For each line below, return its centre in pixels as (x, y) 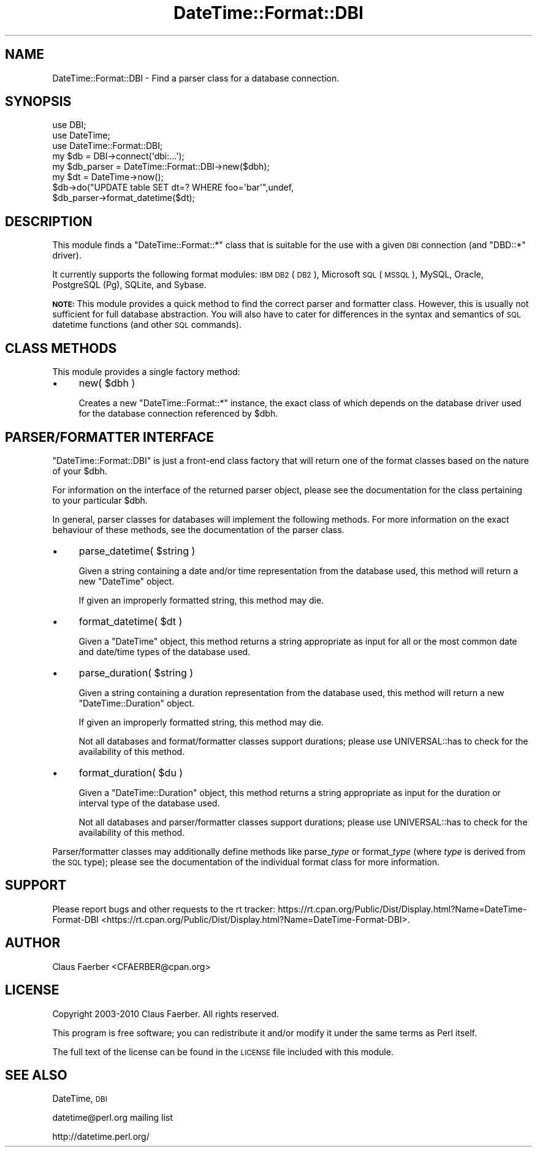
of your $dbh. (80, 471)
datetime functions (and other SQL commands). (147, 325)
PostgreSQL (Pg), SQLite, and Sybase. (129, 285)
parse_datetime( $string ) (137, 551)
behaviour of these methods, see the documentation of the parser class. (198, 529)
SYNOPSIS (38, 102)
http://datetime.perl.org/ (101, 1137)
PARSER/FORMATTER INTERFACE (109, 437)
